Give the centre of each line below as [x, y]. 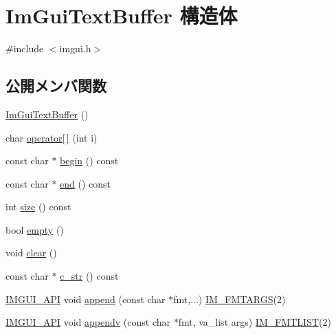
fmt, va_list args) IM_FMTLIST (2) [255, 322]
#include [25, 48]
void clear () [31, 253]
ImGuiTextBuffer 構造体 [122, 15]
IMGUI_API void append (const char [86, 299]
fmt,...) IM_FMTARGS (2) [229, 299]
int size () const [38, 207]
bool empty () [35, 229]
